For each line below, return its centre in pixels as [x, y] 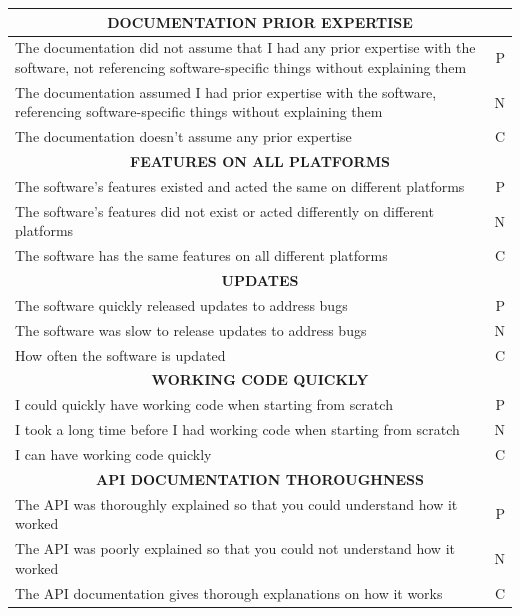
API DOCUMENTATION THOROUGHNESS [260, 478]
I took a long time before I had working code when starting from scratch [237, 429]
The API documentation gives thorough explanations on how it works [229, 592]
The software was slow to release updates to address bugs [191, 329]
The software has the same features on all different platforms [201, 255]
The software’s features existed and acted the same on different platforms [240, 185]
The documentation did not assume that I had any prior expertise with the [245, 47]
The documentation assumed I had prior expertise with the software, [226, 91]
